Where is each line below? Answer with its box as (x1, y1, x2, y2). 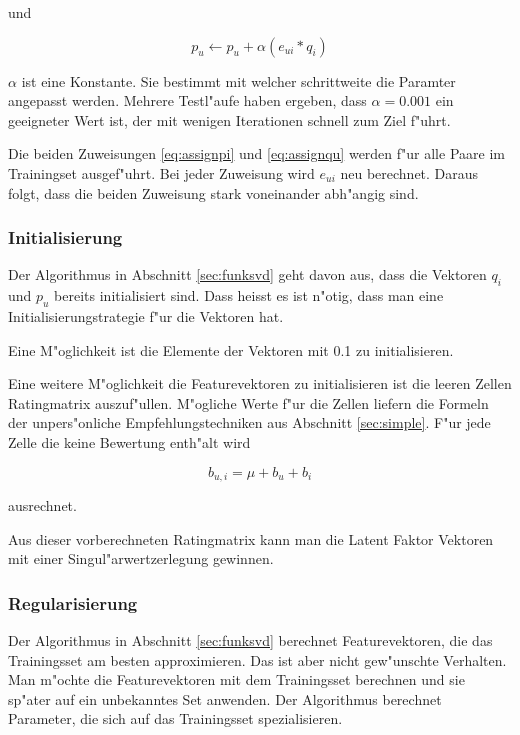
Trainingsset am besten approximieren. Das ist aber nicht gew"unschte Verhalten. (8, 649, 507, 670)
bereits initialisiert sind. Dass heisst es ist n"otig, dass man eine (54, 285, 444, 306)
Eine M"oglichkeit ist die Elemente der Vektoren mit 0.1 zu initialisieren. (8, 339, 454, 360)
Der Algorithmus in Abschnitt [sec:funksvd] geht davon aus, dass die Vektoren (8, 264, 487, 285)
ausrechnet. (8, 494, 77, 515)
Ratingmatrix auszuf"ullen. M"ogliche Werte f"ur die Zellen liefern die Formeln (8, 392, 489, 413)
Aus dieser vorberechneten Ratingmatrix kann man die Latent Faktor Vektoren (8, 528, 494, 549)
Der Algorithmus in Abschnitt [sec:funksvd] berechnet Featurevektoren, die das (8, 629, 493, 650)
